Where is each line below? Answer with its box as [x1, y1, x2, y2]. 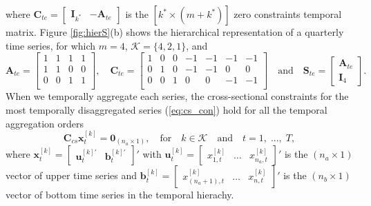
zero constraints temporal [234, 7, 342, 21]
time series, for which [6, 38, 96, 52]
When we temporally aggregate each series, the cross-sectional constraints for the [6, 89, 349, 103]
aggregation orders [6, 116, 84, 130]
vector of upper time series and [6, 168, 137, 183]
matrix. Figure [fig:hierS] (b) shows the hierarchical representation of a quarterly [6, 25, 344, 39]
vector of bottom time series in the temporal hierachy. [6, 187, 234, 202]
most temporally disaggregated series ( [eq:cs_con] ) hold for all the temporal [6, 102, 327, 116]
